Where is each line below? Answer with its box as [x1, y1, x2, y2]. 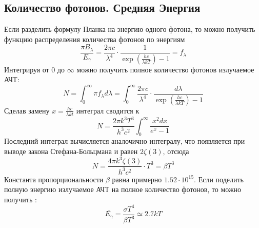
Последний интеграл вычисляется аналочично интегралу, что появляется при [4, 136, 245, 146]
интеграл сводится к [76, 105, 140, 116]
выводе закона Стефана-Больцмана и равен [4, 146, 138, 157]
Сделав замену [4, 105, 50, 116]
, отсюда [163, 146, 189, 157]
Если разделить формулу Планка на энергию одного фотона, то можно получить [4, 24, 255, 34]
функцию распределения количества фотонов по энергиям [4, 33, 185, 44]
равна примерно [112, 174, 162, 184]
